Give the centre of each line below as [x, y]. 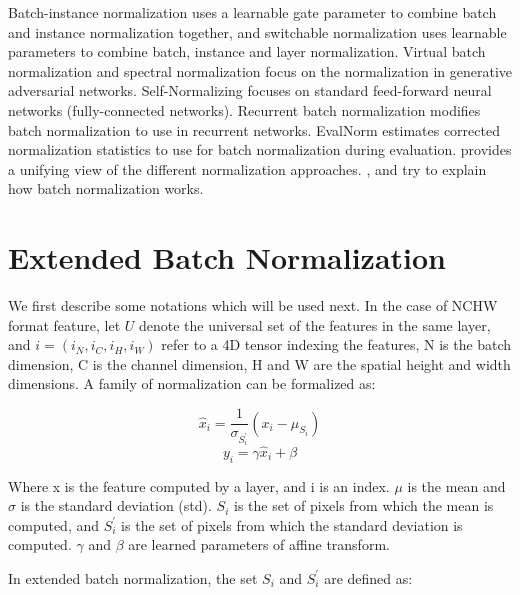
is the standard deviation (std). [116, 505]
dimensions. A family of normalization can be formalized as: [192, 383]
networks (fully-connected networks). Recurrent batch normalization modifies [244, 109]
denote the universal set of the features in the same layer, [314, 324]
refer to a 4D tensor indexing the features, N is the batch [336, 344]
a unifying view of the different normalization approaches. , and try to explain [247, 168]
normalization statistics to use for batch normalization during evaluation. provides [260, 149]
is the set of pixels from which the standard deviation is [292, 524]
